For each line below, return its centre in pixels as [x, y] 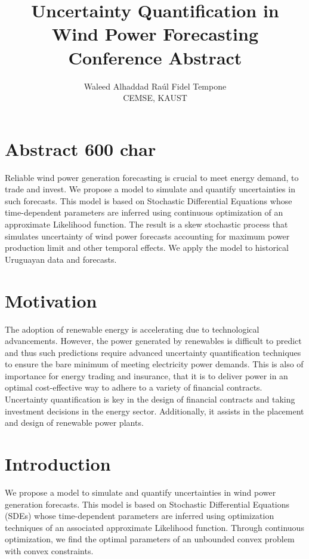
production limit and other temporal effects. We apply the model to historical [147, 248]
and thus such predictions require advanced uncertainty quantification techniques [153, 352]
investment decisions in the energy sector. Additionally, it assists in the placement [154, 411]
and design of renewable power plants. [74, 423]
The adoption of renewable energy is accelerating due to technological [132, 329]
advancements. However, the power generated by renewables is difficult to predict [153, 341]
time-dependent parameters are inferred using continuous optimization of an [144, 212]
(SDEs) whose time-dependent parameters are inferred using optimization [140, 516]
